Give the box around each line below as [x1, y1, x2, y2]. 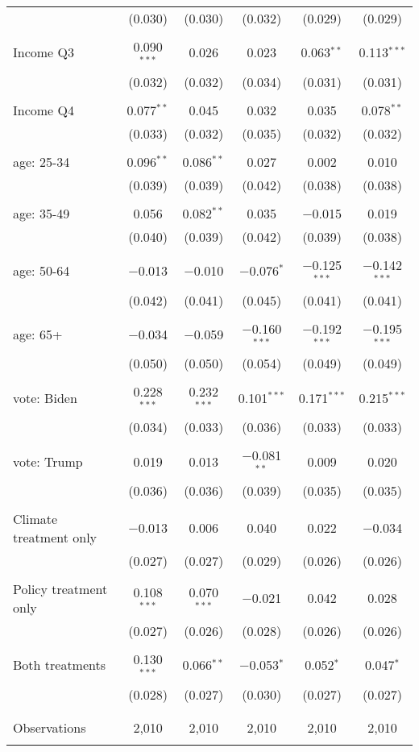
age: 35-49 [13, 203, 70, 222]
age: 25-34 [13, 152, 70, 171]
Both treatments [13, 655, 106, 675]
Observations [13, 717, 86, 737]
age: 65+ [13, 324, 63, 343]
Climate [13, 509, 58, 528]
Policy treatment [13, 579, 108, 598]
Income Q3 [13, 43, 74, 62]
